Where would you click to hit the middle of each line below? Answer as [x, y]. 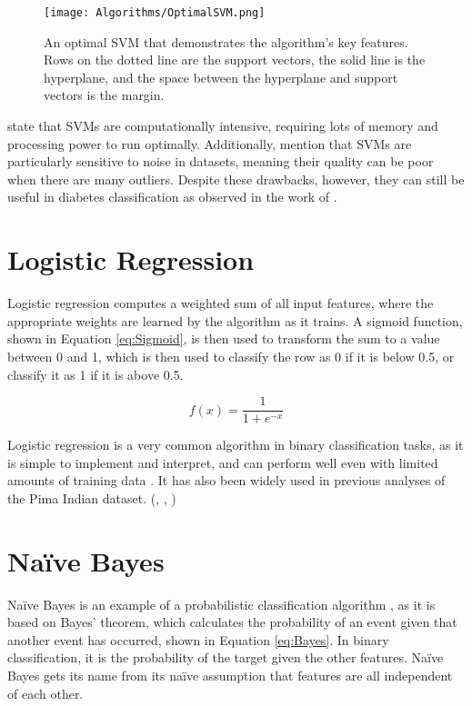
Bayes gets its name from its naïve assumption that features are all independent [230, 676]
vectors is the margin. [104, 95]
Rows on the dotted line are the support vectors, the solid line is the [235, 60]
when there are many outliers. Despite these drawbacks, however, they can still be [236, 179]
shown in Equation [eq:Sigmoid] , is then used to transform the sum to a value [224, 338]
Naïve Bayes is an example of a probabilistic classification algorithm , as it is [221, 604]
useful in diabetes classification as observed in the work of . [172, 197]
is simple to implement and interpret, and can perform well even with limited [223, 462]
